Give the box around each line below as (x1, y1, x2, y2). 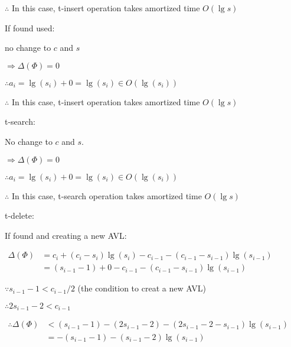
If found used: (5, 21, 55, 34)
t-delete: (5, 209, 34, 222)
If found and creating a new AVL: (5, 229, 127, 241)
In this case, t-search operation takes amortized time (11, 189, 202, 202)
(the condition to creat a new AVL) (77, 282, 206, 294)
